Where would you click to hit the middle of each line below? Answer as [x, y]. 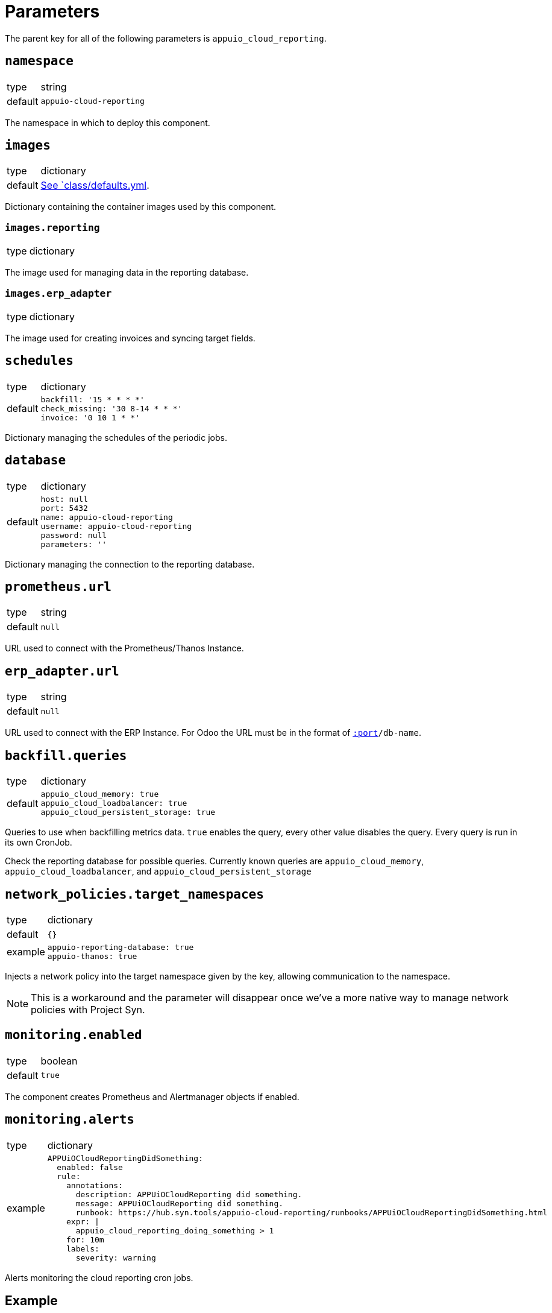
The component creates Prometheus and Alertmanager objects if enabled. [152, 1096]
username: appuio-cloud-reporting [116, 526]
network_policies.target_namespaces [134, 894]
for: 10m [85, 1239]
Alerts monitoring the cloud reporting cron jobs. [99, 1277]
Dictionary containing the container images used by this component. [141, 207]
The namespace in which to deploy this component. [108, 122]
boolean [59, 1061]
